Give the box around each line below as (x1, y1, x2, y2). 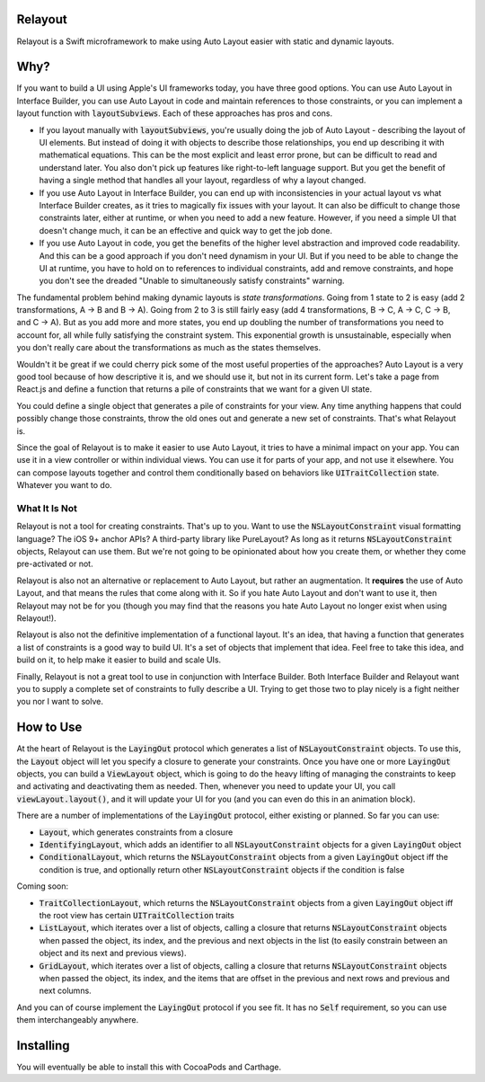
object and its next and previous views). (39, 948, 187, 959)
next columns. (39, 985, 92, 997)
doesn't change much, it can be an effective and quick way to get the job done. (39, 225, 332, 235)
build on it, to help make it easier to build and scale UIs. (16, 654, 222, 665)
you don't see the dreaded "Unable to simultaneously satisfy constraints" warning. (39, 275, 345, 287)
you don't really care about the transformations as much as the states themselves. (16, 342, 322, 353)
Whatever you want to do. (16, 480, 112, 491)
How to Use (16, 720, 83, 735)
